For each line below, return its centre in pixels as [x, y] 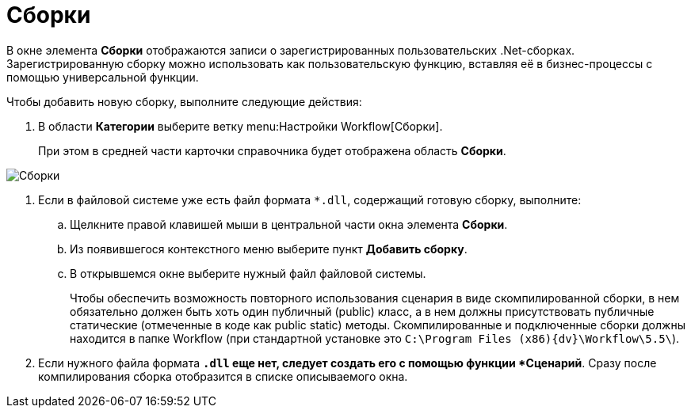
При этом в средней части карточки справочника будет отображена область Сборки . [272, 150]
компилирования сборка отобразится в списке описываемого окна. [223, 376]
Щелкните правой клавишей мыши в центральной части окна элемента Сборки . [289, 224]
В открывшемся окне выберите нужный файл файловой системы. [248, 273]
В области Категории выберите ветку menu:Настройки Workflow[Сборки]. [241, 126]
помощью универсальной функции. [103, 77]
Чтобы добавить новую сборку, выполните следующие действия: [184, 101]
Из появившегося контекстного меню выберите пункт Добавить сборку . [269, 249]
